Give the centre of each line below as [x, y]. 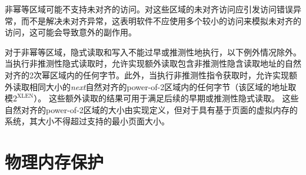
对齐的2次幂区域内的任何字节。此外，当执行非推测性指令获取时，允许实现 [147, 75]
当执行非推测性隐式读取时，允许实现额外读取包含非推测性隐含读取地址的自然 [153, 63]
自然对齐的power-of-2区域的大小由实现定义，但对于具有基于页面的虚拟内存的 [151, 109]
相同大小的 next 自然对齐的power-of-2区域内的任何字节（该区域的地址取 [163, 86]
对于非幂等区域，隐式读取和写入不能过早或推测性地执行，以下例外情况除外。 [153, 52]
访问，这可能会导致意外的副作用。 [71, 32]
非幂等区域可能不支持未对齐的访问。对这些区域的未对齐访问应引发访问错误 [149, 9]
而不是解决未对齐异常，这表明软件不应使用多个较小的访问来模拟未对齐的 [161, 20]
